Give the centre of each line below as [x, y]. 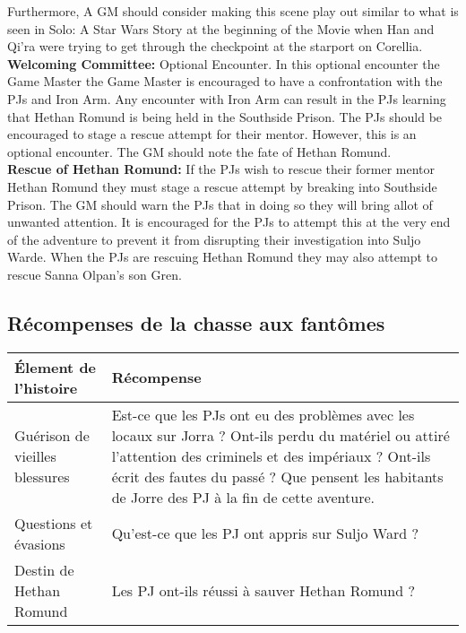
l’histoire [46, 387]
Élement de [56, 367]
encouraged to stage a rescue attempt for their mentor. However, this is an [212, 134]
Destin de [44, 569]
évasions [40, 543]
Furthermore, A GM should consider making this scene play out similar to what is [233, 11]
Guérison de [52, 435]
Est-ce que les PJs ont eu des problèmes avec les [263, 414]
